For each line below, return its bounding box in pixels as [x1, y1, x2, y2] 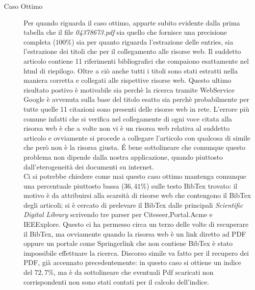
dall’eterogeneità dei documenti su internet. [24, 161, 154, 171]
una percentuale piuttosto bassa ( [24, 180, 124, 191]
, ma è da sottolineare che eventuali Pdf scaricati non [53, 267, 214, 277]
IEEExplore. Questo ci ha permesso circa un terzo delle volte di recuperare [24, 219, 249, 229]
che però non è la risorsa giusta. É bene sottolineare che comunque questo [24, 142, 246, 152]
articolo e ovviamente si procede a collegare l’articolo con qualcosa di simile [24, 132, 251, 143]
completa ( [24, 36, 56, 47]
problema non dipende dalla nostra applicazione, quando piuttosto [24, 151, 223, 162]
